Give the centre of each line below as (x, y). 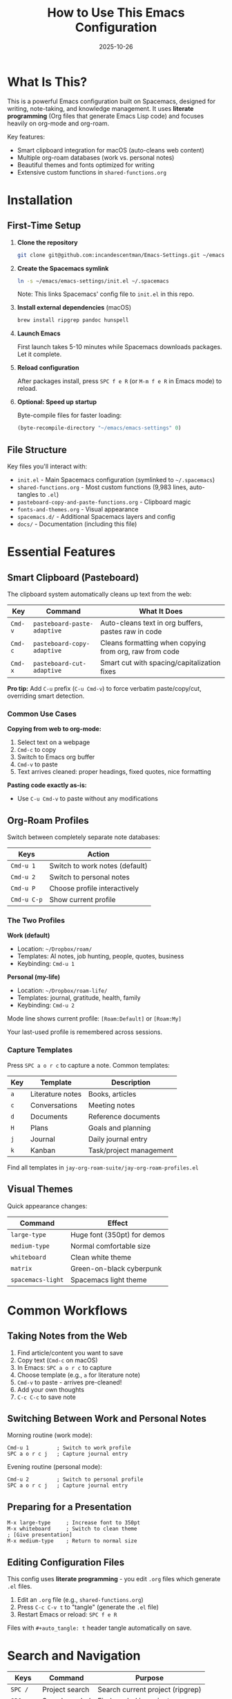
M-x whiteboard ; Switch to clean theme (72, 1529)
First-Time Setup (44, 226)
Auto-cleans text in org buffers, (151, 623)
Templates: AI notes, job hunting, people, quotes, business (100, 956)
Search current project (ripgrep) (149, 1689)
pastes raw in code (131, 632)
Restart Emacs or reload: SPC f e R (67, 1614)
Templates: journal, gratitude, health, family (79, 998)
